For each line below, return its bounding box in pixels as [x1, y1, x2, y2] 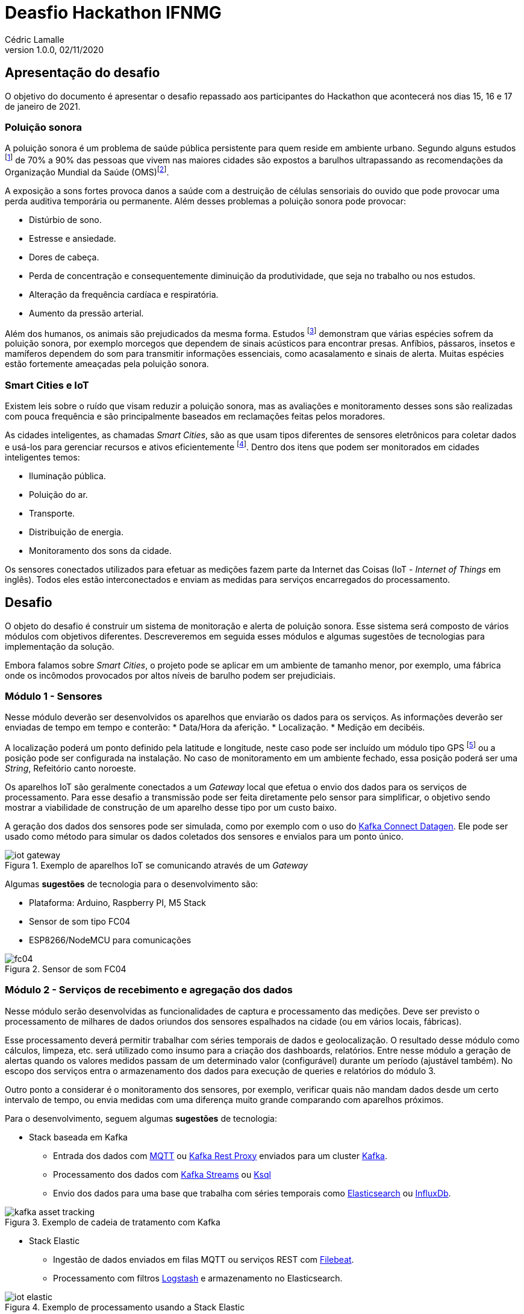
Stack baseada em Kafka [29, 1131, 128, 1142]
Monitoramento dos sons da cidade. [29, 545, 172, 556]
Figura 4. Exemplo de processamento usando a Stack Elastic [5, 1301, 245, 1312]
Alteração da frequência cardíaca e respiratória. [29, 289, 219, 300]
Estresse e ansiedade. [29, 233, 116, 244]
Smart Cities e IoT [5, 379, 89, 391]
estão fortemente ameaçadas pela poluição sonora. [5, 359, 209, 369]
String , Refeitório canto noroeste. [5, 762, 136, 773]
